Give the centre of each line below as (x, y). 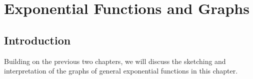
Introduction (37, 40)
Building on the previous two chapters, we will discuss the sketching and (115, 61)
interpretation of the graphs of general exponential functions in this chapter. (121, 71)
